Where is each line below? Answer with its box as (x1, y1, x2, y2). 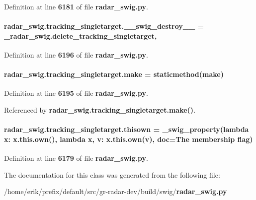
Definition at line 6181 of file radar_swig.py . (4, 1, 149, 11)
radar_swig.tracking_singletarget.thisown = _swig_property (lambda (4, 124, 249, 134)
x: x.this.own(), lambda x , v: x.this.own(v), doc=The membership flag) (4, 133, 253, 144)
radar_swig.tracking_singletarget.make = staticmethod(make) (4, 69, 224, 79)
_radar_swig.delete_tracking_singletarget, (4, 30, 157, 41)
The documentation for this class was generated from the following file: (4, 169, 220, 180)
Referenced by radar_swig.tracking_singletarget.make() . (4, 104, 196, 115)
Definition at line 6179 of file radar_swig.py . (4, 152, 149, 163)
